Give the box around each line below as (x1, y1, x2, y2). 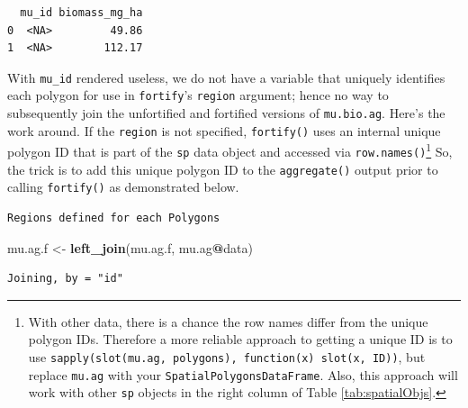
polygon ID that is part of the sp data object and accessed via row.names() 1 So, (7, 140, 453, 161)
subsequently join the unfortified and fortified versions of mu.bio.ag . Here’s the (7, 104, 445, 122)
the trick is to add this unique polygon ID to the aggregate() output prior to (7, 159, 438, 178)
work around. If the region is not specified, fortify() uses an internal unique (7, 121, 441, 140)
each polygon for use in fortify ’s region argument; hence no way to (7, 86, 389, 104)
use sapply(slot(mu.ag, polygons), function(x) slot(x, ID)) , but (28, 348, 426, 366)
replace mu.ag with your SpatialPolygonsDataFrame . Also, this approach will (28, 365, 458, 384)
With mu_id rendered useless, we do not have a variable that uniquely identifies (7, 68, 445, 86)
